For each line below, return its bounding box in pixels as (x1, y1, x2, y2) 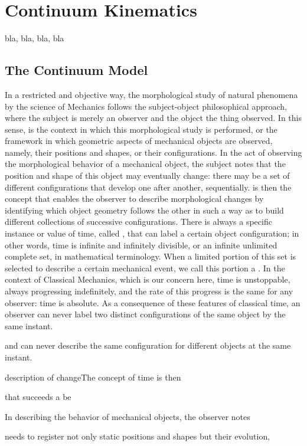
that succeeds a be (5, 391, 71, 403)
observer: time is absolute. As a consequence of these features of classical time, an (5, 296, 301, 309)
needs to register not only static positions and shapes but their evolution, (5, 430, 270, 442)
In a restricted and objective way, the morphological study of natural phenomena (5, 88, 298, 100)
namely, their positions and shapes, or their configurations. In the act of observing (5, 146, 302, 158)
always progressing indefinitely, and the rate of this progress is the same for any (5, 285, 293, 297)
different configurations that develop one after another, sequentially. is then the (5, 181, 292, 193)
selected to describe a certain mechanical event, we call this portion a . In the (5, 261, 285, 274)
